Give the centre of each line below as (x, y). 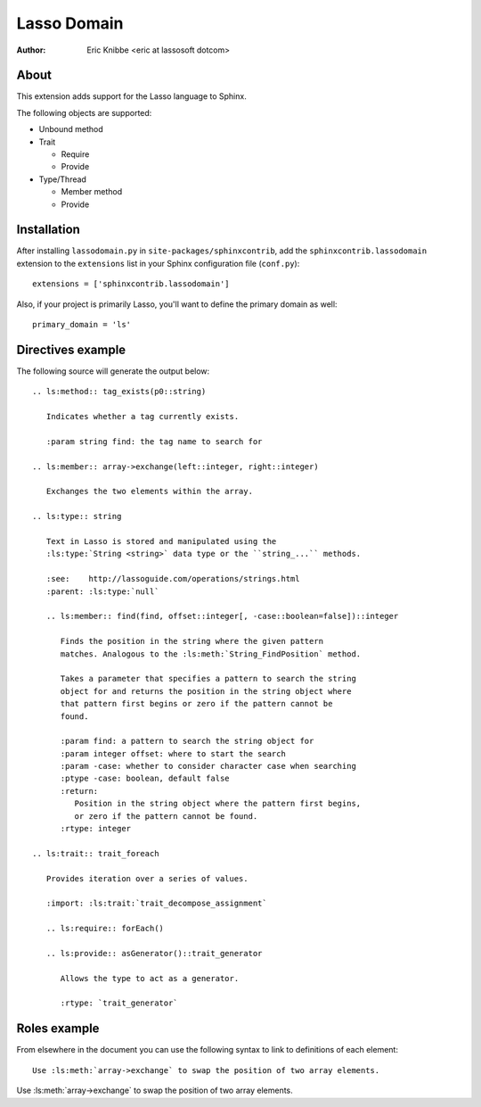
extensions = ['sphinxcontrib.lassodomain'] (131, 284)
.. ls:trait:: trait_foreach (96, 853)
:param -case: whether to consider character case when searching (208, 766)
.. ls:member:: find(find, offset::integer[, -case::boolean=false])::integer (222, 616)
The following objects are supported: (84, 112)
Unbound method (71, 129)
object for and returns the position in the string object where (206, 691)
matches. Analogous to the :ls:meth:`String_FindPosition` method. (211, 654)
